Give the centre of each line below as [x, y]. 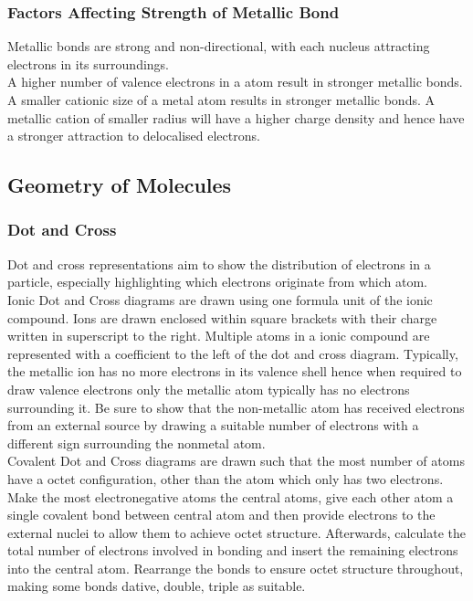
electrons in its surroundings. [89, 63]
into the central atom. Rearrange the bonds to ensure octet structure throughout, [236, 568]
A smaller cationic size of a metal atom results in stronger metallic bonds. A [221, 100]
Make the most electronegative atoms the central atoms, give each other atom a [231, 496]
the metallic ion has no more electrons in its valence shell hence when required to [235, 371]
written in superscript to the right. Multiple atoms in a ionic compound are [219, 336]
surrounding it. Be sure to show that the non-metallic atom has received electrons [236, 407]
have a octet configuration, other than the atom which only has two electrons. [226, 478]
